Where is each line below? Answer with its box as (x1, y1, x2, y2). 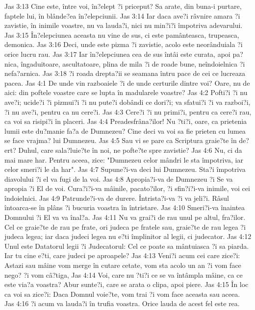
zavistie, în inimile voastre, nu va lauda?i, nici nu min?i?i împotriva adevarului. (4, 20, 243, 30)
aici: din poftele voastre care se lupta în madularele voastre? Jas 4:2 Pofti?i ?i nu (4, 87, 248, 97)
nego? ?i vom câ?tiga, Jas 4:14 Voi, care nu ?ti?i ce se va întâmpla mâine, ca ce (4, 269, 243, 280)
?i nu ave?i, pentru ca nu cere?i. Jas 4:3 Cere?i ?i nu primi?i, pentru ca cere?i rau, (4, 106, 252, 117)
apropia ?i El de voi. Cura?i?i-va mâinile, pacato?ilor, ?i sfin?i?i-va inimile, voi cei (4, 183, 250, 193)
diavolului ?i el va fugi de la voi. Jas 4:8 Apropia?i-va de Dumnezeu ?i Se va (4, 173, 233, 184)
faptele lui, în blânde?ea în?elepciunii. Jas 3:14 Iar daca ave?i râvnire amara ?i (4, 10, 240, 21)
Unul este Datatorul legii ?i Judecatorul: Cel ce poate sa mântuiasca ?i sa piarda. (4, 240, 249, 251)
